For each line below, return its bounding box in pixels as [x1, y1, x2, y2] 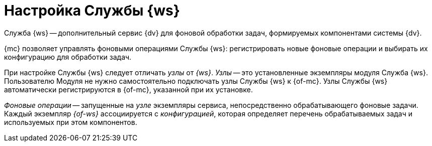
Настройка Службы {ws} [4, 2, 180, 19]
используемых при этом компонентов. [4, 117, 137, 126]
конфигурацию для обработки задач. [4, 52, 132, 61]
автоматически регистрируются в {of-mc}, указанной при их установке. [4, 85, 253, 94]
